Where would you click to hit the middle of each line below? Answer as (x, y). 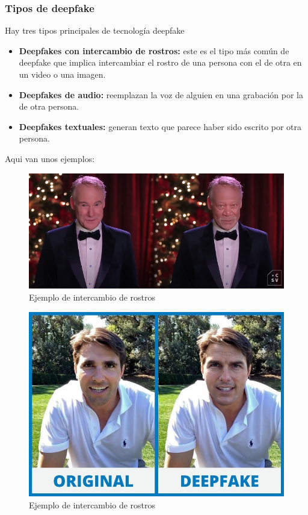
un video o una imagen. (62, 74)
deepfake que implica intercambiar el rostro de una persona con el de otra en (160, 62)
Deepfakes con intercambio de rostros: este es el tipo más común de (154, 50)
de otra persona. (49, 106)
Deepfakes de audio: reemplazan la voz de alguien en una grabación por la (161, 94)
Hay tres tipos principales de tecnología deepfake (95, 30)
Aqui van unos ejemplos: (50, 158)
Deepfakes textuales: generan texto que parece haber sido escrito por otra (160, 126)
